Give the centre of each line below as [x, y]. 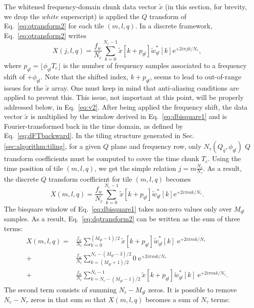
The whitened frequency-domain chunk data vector [80, 6]
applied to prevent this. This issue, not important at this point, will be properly [124, 97]
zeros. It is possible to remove [192, 289]
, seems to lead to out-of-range [196, 76]
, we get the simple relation [135, 168]
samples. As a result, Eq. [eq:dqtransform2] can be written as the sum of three [122, 219]
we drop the [22, 16]
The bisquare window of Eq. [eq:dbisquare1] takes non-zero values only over [118, 209]
